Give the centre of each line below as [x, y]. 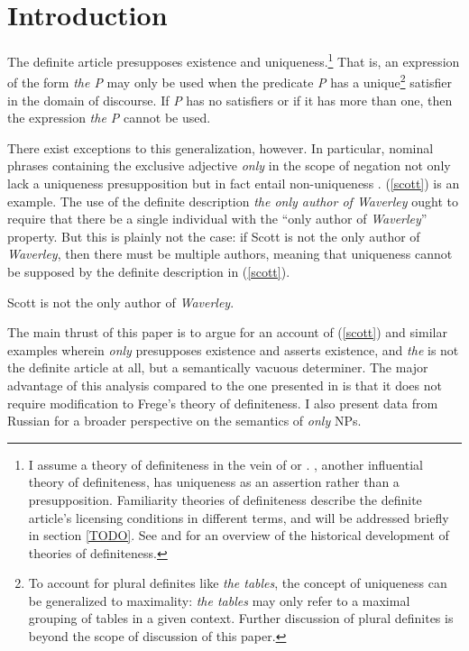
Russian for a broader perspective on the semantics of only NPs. [184, 421]
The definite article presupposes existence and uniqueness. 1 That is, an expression [234, 60]
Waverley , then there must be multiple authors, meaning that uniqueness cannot [230, 254]
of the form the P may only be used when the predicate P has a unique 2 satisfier [230, 81]
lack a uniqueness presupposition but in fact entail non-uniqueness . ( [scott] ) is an [234, 183]
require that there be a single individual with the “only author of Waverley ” [217, 219]
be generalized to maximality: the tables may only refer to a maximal [219, 600]
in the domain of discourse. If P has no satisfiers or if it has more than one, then [230, 100]
